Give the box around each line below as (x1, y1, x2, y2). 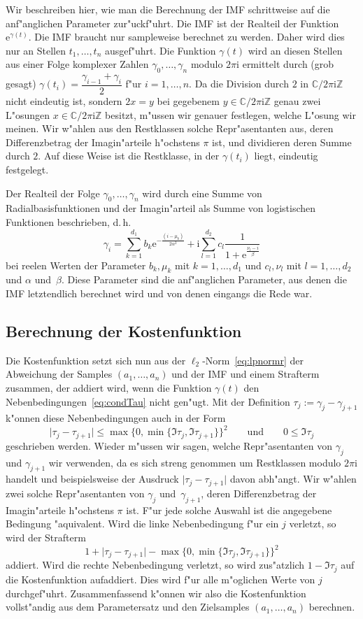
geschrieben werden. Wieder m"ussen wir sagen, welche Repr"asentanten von (6, 438, 332, 453)
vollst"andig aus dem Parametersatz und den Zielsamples (6, 599, 250, 614)
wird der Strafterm (6, 529, 86, 544)
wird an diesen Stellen (248, 43, 343, 57)
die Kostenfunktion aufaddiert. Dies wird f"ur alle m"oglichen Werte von (6, 571, 315, 586)
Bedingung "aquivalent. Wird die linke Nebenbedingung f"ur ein (6, 516, 279, 531)
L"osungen (6, 107, 50, 122)
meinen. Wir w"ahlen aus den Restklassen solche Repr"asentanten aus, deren (6, 121, 334, 136)
